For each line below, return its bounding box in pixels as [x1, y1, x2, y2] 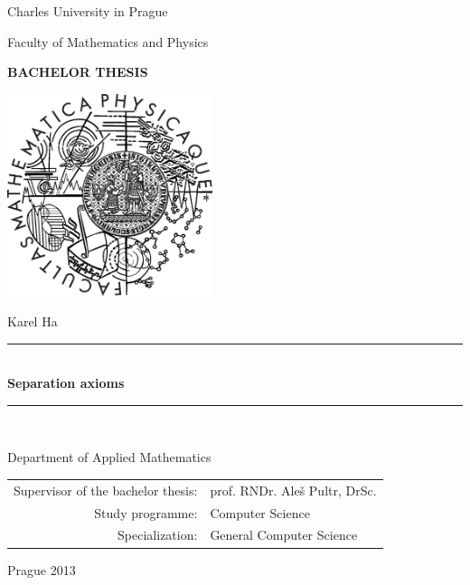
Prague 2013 [7, 560, 76, 579]
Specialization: [117, 525, 198, 544]
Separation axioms [7, 373, 125, 392]
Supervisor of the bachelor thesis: [14, 480, 198, 499]
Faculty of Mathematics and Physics [7, 32, 209, 51]
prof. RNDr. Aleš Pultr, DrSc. [210, 480, 377, 499]
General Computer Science [210, 525, 358, 544]
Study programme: [94, 503, 198, 522]
